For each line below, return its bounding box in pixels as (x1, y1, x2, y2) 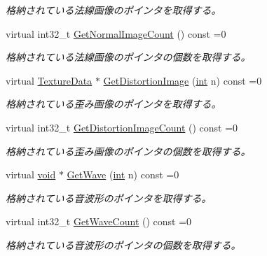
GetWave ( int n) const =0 (67, 167, 179, 182)
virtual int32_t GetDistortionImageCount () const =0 (6, 120, 238, 134)
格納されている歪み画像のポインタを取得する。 (6, 97, 221, 111)
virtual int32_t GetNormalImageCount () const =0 (6, 26, 226, 41)
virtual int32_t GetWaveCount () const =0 (6, 214, 192, 229)
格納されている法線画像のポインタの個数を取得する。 (6, 50, 251, 64)
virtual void (6, 167, 56, 182)
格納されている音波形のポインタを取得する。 (6, 190, 212, 205)
